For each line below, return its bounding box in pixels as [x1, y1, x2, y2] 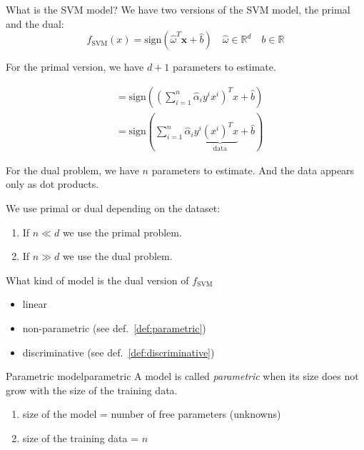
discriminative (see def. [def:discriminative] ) [22, 344, 215, 359]
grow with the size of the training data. [6, 382, 178, 397]
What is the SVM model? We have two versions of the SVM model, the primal [6, 2, 350, 16]
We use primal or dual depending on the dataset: [6, 200, 221, 215]
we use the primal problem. [62, 224, 182, 239]
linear [22, 296, 48, 311]
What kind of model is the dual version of [6, 272, 189, 287]
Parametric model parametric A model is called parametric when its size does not [6, 369, 359, 384]
